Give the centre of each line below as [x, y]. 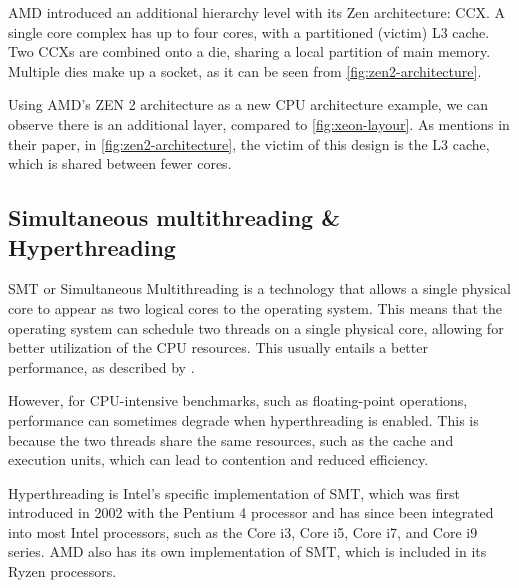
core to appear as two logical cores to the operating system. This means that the [255, 307]
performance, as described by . [101, 366]
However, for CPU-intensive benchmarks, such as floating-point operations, [238, 400]
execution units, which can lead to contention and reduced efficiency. [218, 459]
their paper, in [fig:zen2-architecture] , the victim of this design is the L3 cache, [249, 143]
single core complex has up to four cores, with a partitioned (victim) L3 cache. [249, 31]
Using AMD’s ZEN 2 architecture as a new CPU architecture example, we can [248, 104]
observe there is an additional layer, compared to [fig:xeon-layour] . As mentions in [259, 123]
